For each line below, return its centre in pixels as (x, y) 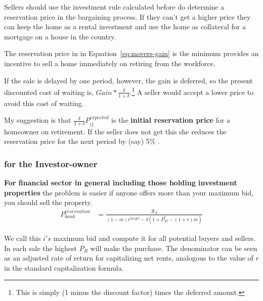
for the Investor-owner (51, 163)
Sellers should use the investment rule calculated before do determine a (114, 7)
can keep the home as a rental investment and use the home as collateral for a (125, 27)
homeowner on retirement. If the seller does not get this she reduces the (115, 131)
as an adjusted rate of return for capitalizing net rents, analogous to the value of (129, 258)
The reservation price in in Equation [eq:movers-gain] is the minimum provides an (131, 53)
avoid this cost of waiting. (44, 103)
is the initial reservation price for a (171, 120)
